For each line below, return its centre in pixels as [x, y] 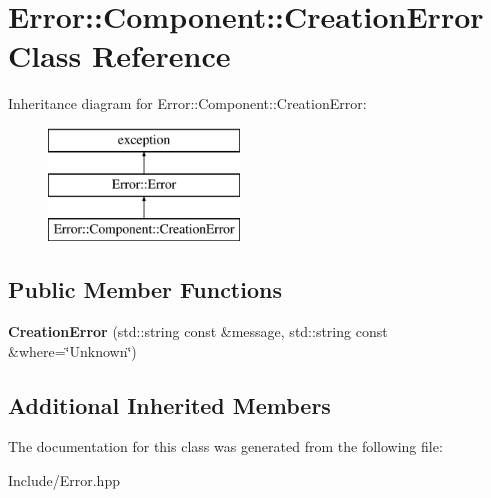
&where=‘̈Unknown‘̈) [72, 350]
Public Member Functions [145, 289]
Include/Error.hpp [64, 480]
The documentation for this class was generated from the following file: [225, 446]
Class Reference [119, 55]
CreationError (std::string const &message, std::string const [198, 331]
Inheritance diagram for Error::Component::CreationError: [187, 103]
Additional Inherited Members [169, 404]
